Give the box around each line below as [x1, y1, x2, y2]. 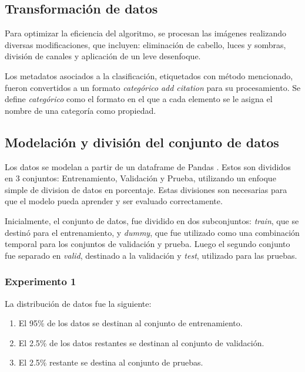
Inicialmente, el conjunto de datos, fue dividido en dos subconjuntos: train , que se [5, 214, 299, 226]
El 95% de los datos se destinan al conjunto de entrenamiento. [18, 317, 243, 329]
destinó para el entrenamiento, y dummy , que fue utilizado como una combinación [5, 226, 300, 238]
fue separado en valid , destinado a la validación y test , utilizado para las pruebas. [5, 249, 297, 261]
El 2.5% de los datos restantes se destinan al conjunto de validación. [18, 336, 264, 349]
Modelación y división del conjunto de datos [5, 133, 279, 151]
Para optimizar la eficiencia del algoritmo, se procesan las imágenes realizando [5, 27, 286, 39]
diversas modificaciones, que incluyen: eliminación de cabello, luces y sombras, [5, 38, 286, 50]
